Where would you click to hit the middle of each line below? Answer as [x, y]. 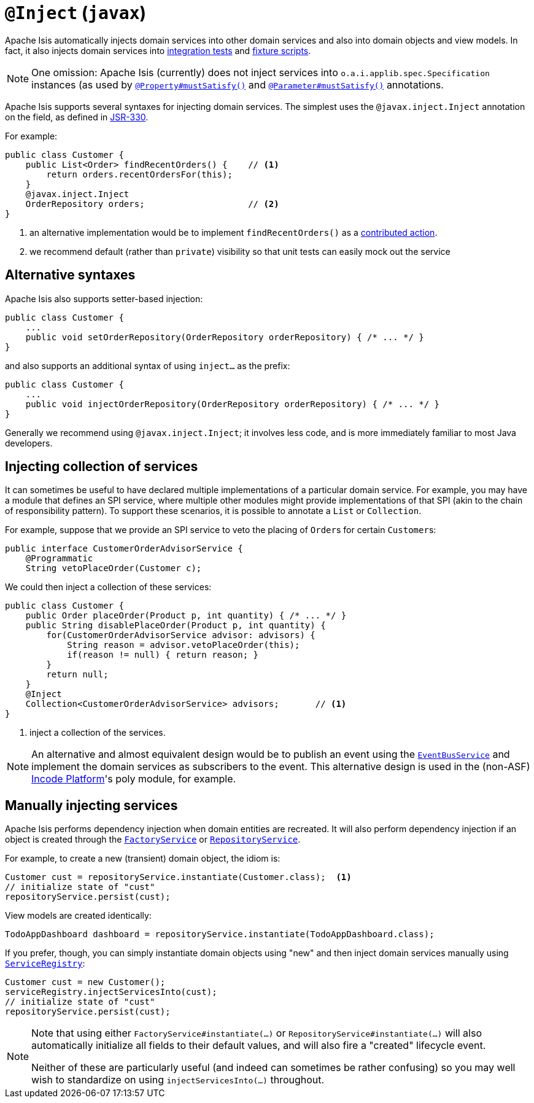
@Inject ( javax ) [76, 13]
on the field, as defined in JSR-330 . [77, 117]
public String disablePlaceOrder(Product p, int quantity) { [176, 626]
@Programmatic [59, 559]
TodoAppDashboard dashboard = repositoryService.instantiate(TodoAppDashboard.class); [220, 934]
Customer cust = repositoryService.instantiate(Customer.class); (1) [178, 877]
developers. [29, 443]
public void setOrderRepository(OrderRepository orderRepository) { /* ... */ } [225, 337]
